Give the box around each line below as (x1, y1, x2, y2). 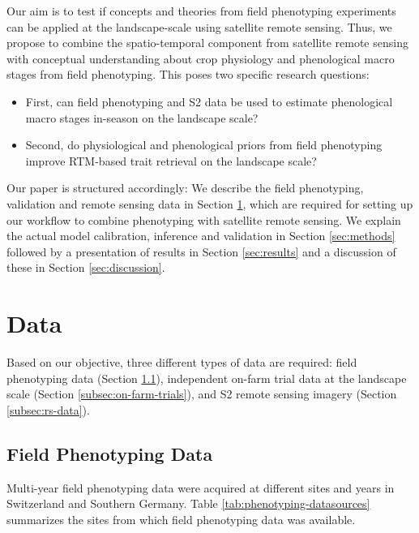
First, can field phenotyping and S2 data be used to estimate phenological (25, 92, 393, 110)
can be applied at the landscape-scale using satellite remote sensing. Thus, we (6, 18, 392, 35)
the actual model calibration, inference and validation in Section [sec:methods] (6, 227, 395, 244)
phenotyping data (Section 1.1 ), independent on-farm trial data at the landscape (6, 369, 407, 386)
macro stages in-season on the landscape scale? (25, 109, 259, 126)
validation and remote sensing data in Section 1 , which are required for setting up (6, 195, 413, 212)
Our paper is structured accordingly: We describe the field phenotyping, (6, 179, 364, 196)
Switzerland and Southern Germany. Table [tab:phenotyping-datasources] (6, 495, 370, 512)
